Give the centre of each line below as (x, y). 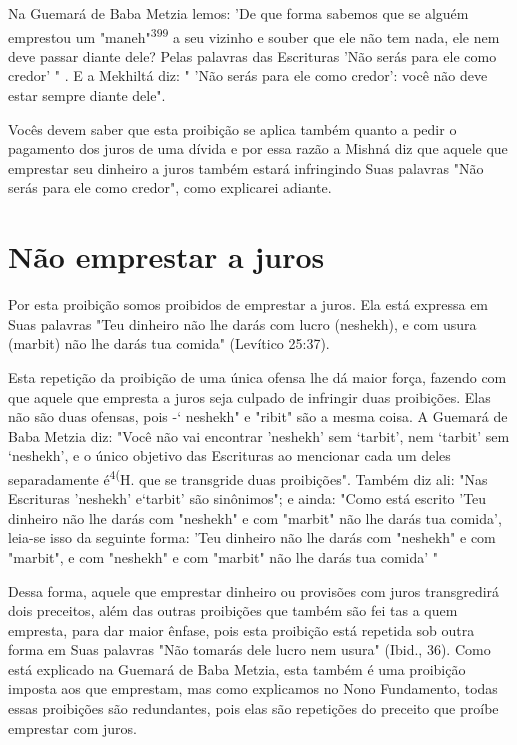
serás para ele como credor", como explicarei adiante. (170, 187)
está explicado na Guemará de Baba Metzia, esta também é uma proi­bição (237, 668)
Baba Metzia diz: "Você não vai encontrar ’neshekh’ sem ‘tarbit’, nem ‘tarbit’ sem (259, 435)
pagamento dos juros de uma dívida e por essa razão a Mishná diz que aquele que (258, 148)
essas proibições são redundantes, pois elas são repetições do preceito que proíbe (253, 708)
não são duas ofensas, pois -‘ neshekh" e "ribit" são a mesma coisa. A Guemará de (258, 416)
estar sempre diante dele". (87, 95)
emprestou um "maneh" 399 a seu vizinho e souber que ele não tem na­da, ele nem (254, 35)
